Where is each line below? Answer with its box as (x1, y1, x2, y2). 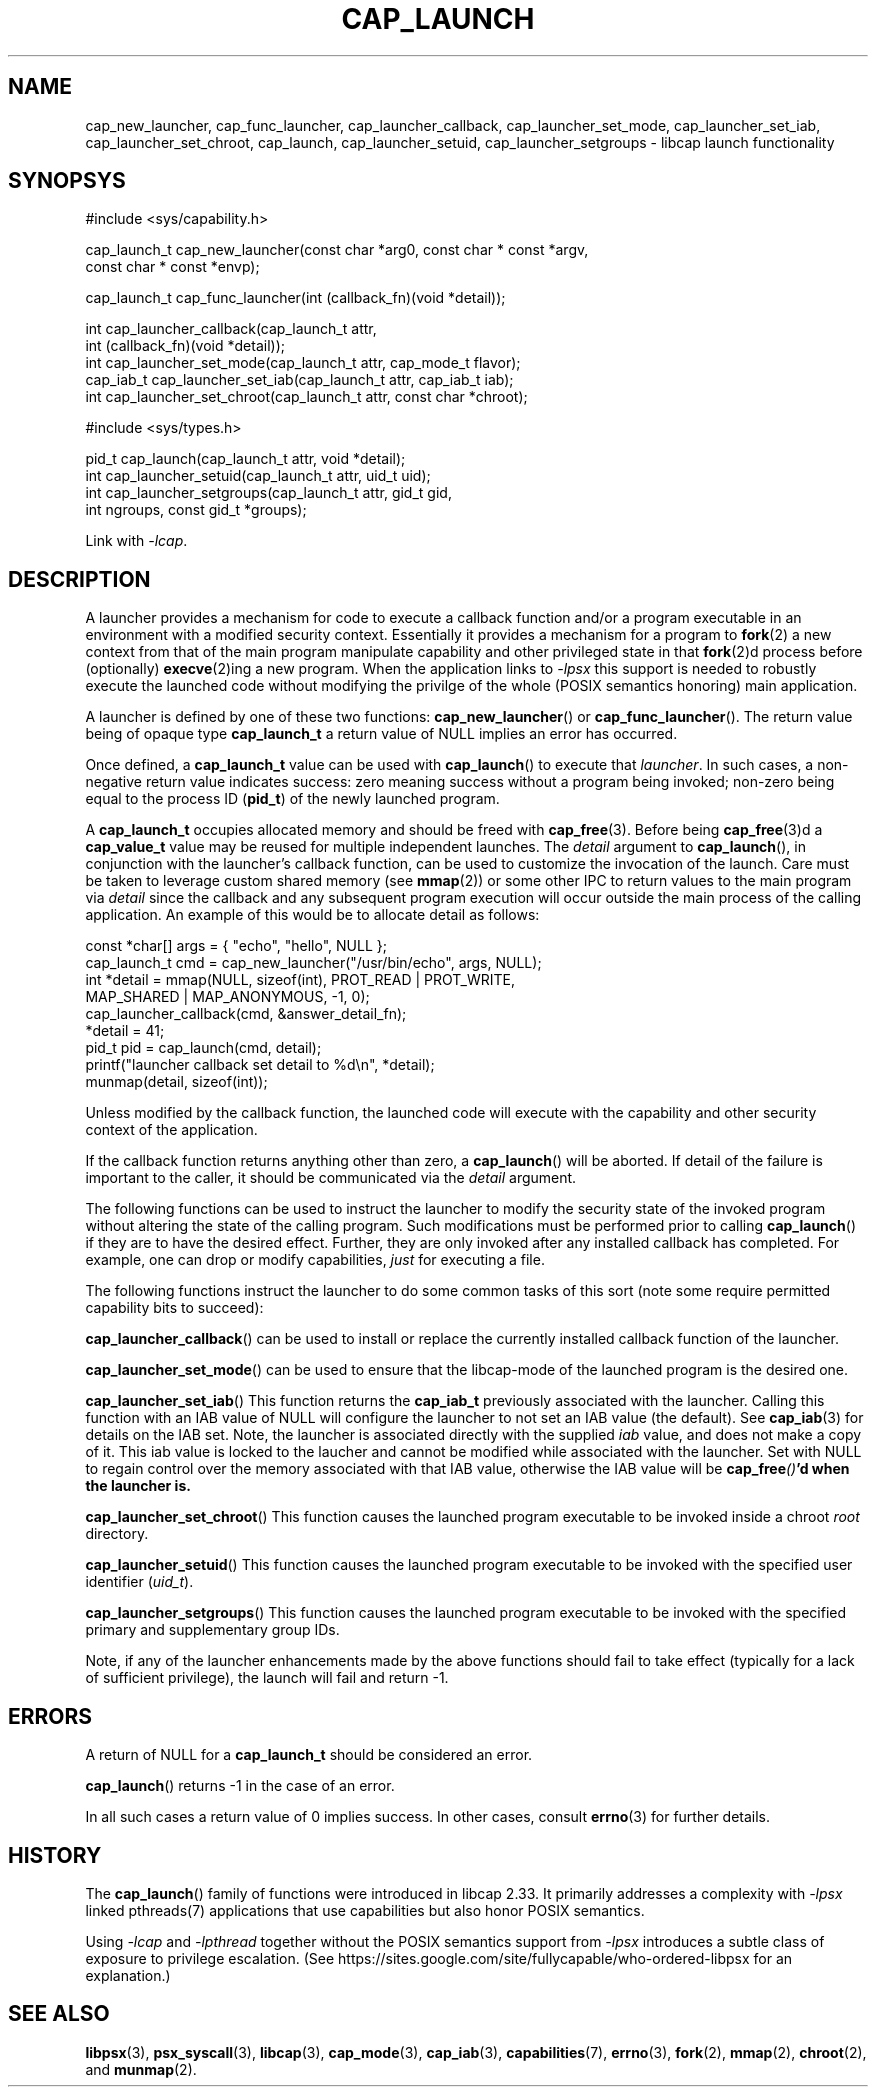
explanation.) (85, 1966, 171, 1984)
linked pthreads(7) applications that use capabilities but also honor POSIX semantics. (85, 1901, 645, 1919)
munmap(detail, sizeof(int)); (85, 1073, 268, 1091)
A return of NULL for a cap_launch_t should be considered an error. (85, 1746, 533, 1764)
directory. (85, 1525, 149, 1543)
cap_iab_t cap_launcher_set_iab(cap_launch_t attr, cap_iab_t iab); (85, 371, 514, 389)
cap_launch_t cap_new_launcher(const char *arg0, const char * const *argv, (85, 241, 589, 259)
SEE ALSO (8, 2001, 110, 2027)
